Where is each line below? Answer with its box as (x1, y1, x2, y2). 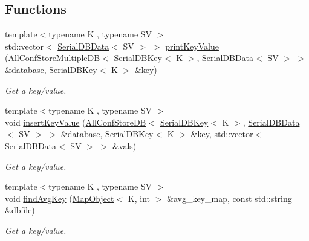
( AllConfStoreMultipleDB (5, 51, 100, 64)
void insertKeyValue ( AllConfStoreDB (5, 115, 146, 128)
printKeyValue (165, 39, 219, 52)
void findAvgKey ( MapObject (5, 191, 114, 204)
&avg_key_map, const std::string (166, 191, 292, 204)
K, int (128, 191, 151, 204)
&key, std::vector (190, 127, 253, 140)
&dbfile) (5, 204, 35, 216)
